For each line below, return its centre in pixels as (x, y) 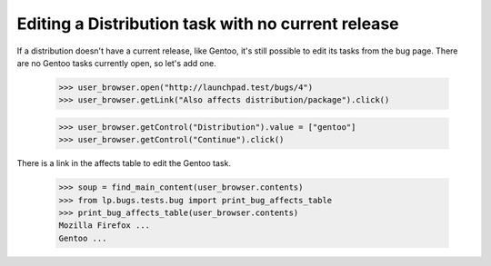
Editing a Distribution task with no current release (208, 24)
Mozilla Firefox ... (104, 226)
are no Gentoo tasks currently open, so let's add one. (117, 63)
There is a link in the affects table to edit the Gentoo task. (124, 163)
